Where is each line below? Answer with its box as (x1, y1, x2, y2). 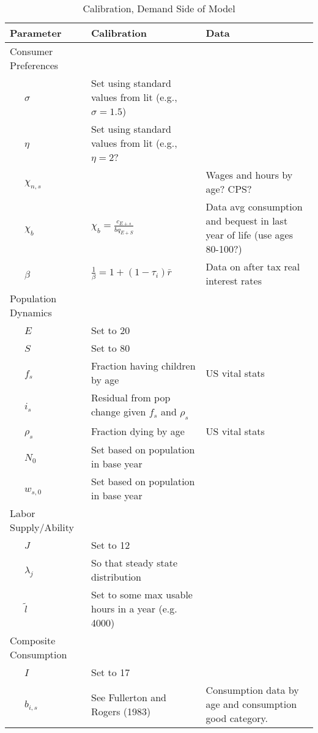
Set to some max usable (91, 587, 193, 602)
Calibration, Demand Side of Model (83, 1, 235, 15)
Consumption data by (205, 683, 299, 698)
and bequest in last (205, 214, 288, 228)
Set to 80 (91, 341, 130, 355)
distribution (91, 570, 141, 584)
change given (91, 404, 146, 419)
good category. (205, 711, 268, 726)
